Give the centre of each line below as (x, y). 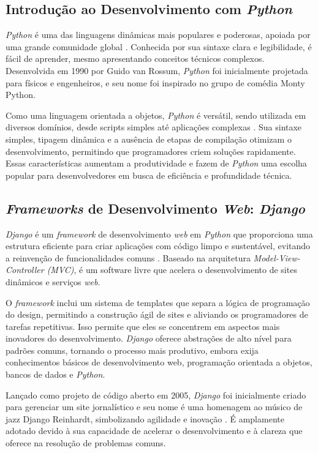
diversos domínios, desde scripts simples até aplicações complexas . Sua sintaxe (154, 127)
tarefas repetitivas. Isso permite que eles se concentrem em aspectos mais (143, 326)
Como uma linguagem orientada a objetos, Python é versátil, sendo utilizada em (156, 115)
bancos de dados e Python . (55, 374)
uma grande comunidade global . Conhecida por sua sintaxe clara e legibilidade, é (159, 46)
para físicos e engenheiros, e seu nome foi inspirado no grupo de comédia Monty (155, 82)
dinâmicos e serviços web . (53, 281)
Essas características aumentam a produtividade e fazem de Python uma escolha (156, 163)
